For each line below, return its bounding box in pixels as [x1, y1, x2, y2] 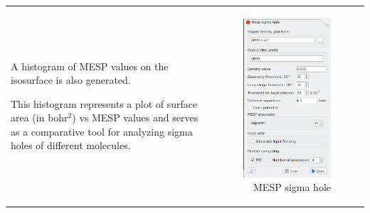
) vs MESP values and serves [72, 110, 199, 125]
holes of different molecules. [11, 138, 131, 153]
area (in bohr [11, 110, 68, 125]
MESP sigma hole [253, 180, 331, 195]
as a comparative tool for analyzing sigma [11, 124, 193, 138]
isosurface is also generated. [11, 72, 131, 87]
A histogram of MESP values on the [11, 58, 169, 73]
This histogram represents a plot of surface [11, 96, 198, 111]
